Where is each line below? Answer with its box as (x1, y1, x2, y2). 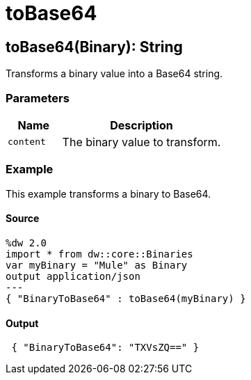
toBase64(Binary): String (6, 38, 183, 56)
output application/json (6, 270, 140, 282)
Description (110, 118, 173, 132)
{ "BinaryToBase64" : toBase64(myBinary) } (6, 292, 246, 304)
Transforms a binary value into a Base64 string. (6, 68, 223, 80)
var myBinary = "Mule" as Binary (6, 259, 188, 271)
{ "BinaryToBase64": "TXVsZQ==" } (11, 342, 200, 354)
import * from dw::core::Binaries (6, 248, 193, 260)
